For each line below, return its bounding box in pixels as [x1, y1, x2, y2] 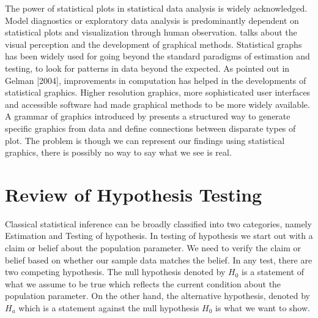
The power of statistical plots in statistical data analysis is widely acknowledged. [5, 2, 308, 14]
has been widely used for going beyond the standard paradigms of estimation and [5, 50, 310, 62]
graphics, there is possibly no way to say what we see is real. [5, 146, 232, 159]
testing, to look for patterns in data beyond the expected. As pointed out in [5, 61, 290, 74]
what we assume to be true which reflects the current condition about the [5, 277, 281, 290]
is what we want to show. [215, 301, 310, 314]
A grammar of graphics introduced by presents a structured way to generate [5, 110, 290, 123]
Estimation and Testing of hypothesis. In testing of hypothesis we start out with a [5, 229, 313, 242]
